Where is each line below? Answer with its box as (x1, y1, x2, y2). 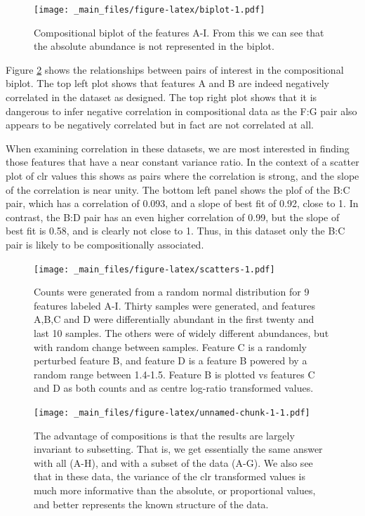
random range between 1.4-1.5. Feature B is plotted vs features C (34, 366, 315, 381)
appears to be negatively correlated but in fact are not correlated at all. (6, 117, 314, 132)
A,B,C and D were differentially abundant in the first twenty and (34, 312, 314, 326)
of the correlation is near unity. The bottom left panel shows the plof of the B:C (6, 182, 350, 197)
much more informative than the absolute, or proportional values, (34, 483, 316, 497)
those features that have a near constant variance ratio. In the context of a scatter (6, 154, 359, 169)
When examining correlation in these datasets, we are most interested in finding (6, 140, 350, 155)
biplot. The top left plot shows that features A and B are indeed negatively (6, 76, 329, 91)
